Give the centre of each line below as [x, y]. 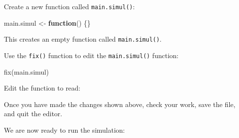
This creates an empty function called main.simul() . [83, 39]
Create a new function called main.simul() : [69, 6]
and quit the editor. [33, 114]
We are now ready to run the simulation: [64, 130]
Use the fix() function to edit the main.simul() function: [91, 55]
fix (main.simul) [26, 71]
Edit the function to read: [42, 88]
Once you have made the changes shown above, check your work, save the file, [120, 104]
